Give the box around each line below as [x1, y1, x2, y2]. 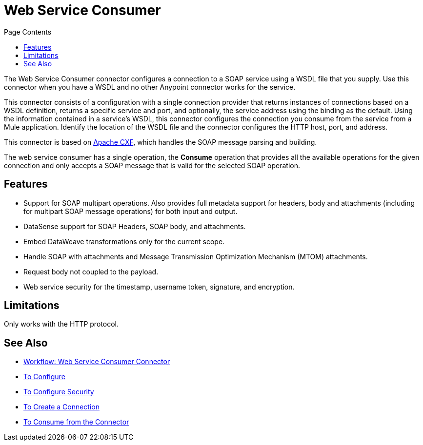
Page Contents [4, 27, 52, 36]
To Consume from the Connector [23, 418, 129, 426]
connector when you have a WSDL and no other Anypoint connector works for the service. [4, 82, 296, 91]
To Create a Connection [23, 403, 100, 411]
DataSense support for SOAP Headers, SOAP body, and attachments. [23, 222, 246, 231]
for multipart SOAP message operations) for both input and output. [23, 207, 238, 215]
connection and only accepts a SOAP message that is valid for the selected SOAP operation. [4, 161, 301, 170]
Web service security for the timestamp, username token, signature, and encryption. [23, 282, 295, 291]
